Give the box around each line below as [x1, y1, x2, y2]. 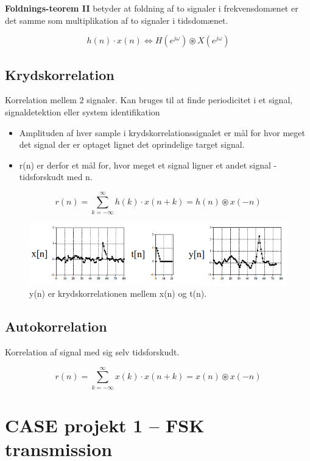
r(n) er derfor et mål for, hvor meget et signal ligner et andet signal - [19, 158, 277, 171]
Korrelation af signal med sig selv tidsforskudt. [5, 345, 180, 358]
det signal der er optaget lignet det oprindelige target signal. [19, 138, 245, 151]
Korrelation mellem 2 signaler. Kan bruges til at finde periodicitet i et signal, [5, 93, 293, 106]
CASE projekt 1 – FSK [5, 412, 205, 437]
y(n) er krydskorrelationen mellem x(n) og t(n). [29, 287, 207, 300]
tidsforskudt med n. [19, 170, 93, 183]
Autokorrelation [5, 317, 107, 336]
